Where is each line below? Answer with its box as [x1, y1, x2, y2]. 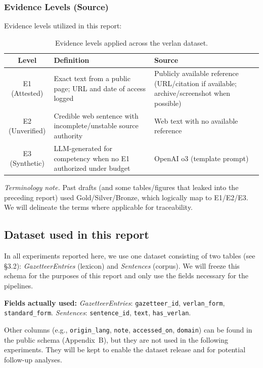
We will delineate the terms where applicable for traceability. [4, 202, 193, 212]
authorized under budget [54, 163, 130, 173]
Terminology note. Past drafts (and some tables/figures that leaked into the [4, 182, 239, 193]
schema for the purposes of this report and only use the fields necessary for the [4, 270, 249, 281]
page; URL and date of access [54, 83, 146, 93]
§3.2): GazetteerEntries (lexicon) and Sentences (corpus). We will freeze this [4, 260, 240, 271]
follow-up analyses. [4, 354, 62, 364]
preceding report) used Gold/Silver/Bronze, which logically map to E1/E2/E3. [4, 192, 248, 202]
